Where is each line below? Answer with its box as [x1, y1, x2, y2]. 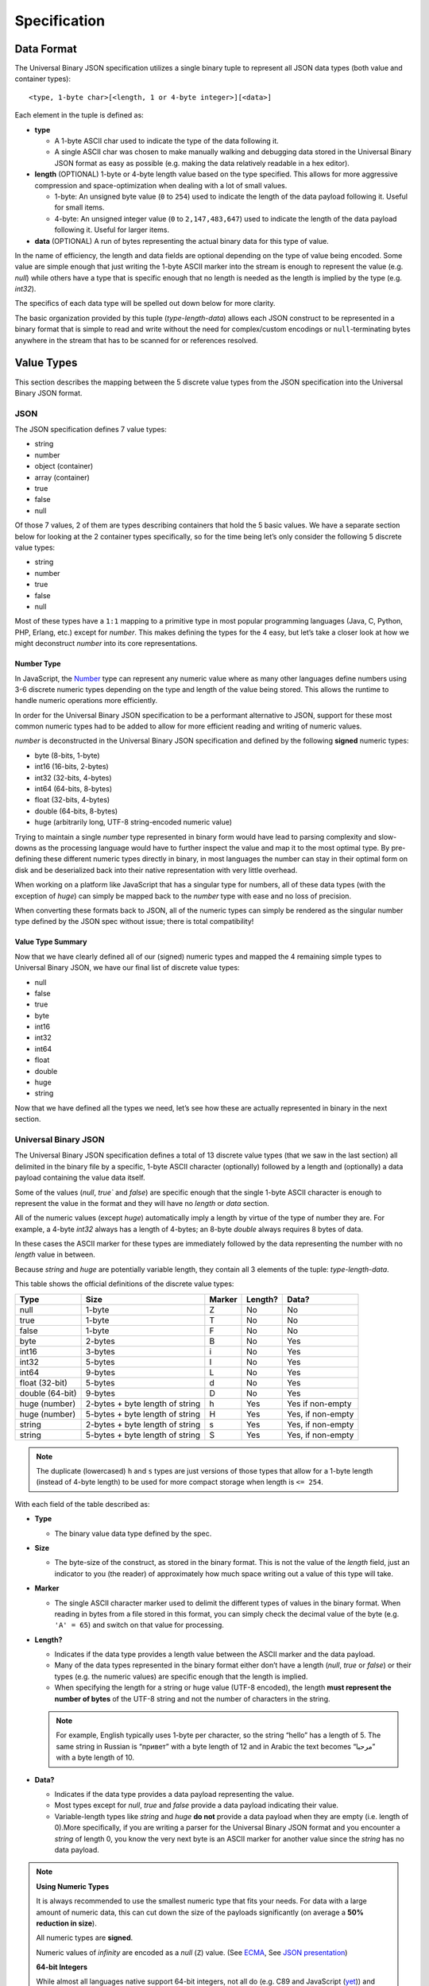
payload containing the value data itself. [14, 1173, 146, 1183]
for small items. [54, 203, 105, 212]
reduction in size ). [36, 1918, 97, 1928]
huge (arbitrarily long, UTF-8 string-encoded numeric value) [34, 817, 233, 827]
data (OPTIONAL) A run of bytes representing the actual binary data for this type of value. [34, 236, 329, 245]
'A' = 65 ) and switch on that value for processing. [54, 1621, 224, 1630]
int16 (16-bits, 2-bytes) [34, 762, 109, 771]
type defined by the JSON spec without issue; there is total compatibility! [14, 917, 254, 926]
